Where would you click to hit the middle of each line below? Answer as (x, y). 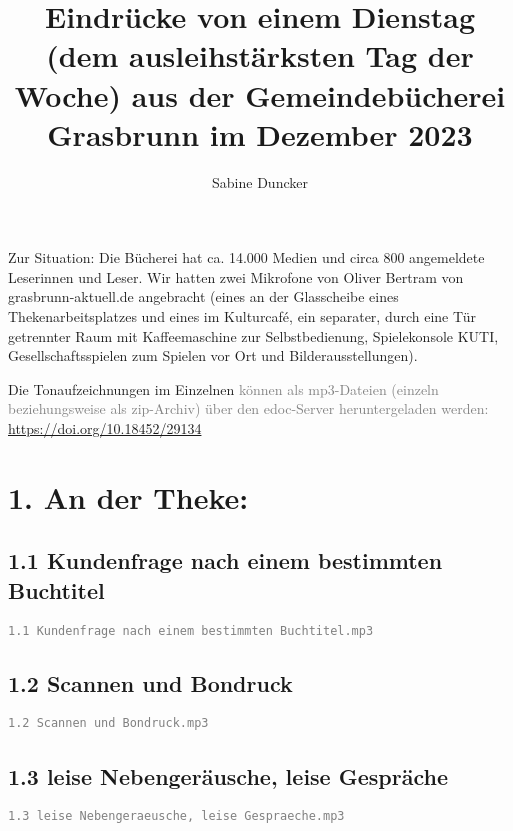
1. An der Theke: (128, 496)
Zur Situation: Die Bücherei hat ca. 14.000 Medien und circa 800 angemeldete (246, 257)
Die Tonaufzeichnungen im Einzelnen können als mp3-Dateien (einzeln (223, 388)
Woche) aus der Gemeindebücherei (260, 94)
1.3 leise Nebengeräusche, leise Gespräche (228, 775)
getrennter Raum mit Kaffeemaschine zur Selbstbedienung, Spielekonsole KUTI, (253, 335)
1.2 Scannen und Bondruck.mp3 (108, 723)
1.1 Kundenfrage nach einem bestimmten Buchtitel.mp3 (191, 630)
